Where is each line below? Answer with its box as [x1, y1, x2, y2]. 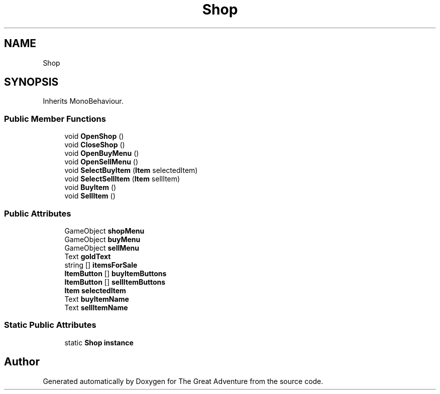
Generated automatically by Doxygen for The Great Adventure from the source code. [43, 376, 323, 385]
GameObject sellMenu [64, 243, 140, 252]
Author [4, 355, 40, 368]
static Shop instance [64, 338, 134, 347]
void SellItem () [64, 191, 116, 201]
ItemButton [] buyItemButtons [64, 269, 167, 278]
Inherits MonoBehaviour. [43, 97, 124, 106]
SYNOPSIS [4, 76, 59, 89]
